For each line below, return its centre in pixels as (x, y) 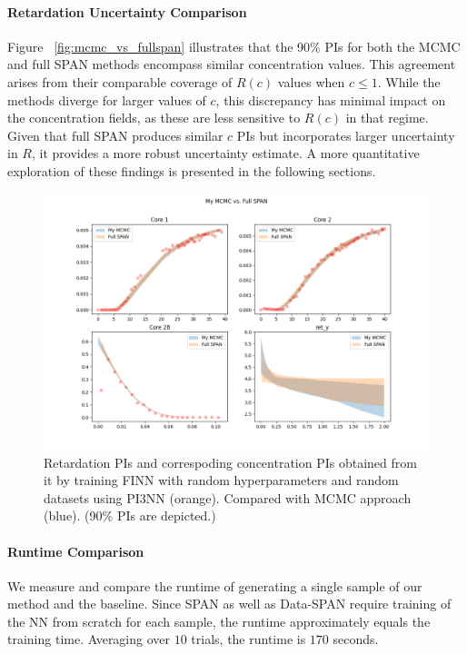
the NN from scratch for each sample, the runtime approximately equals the (219, 621)
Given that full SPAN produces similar (115, 135)
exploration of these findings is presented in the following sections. (192, 170)
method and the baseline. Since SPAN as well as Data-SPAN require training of (229, 604)
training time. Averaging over (89, 639)
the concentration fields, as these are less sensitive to (154, 118)
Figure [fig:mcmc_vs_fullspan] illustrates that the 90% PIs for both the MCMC (234, 46)
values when (311, 81)
